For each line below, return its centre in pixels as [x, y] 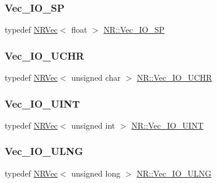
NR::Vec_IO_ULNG [174, 173]
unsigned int [93, 125]
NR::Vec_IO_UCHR [174, 77]
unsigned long [96, 173]
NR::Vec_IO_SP [134, 30]
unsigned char [96, 77]
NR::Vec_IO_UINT [167, 125]
